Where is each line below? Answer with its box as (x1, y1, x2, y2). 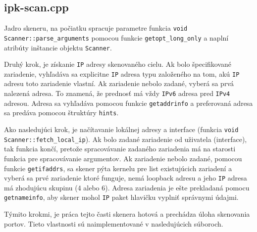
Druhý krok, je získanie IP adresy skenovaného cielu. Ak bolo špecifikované (4, 59, 232, 69)
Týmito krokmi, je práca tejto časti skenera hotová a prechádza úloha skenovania (4, 209, 250, 219)
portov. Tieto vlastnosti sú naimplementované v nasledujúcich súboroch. (4, 218, 223, 229)
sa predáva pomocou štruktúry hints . (4, 107, 119, 118)
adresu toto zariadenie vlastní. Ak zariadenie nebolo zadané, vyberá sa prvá (4, 78, 234, 89)
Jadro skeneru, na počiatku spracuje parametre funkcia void (4, 23, 188, 33)
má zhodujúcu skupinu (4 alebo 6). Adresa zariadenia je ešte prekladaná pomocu (4, 182, 250, 192)
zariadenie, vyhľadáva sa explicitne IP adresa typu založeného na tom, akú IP (4, 68, 240, 79)
